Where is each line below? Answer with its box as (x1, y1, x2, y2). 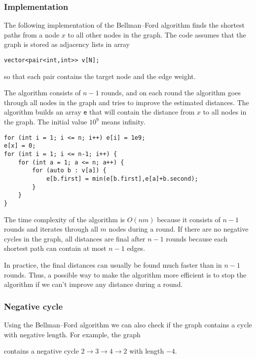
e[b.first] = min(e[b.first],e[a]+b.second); (46, 175, 198, 182)
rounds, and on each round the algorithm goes (101, 87, 241, 98)
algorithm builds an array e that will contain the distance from (4, 107, 195, 117)
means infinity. (101, 117, 146, 127)
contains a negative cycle (4, 346, 79, 356)
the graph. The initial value (4, 117, 87, 127)
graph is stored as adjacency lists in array (4, 39, 130, 49)
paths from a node (4, 29, 60, 40)
